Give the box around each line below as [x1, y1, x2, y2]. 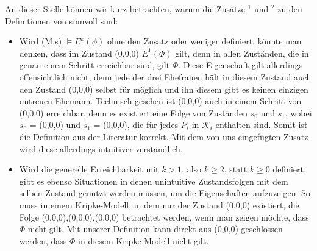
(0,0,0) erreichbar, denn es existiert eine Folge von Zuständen [19, 106, 248, 119]
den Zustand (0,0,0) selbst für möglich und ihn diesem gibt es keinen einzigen [19, 82, 308, 95]
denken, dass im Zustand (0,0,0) [19, 46, 140, 59]
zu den [277, 2, 302, 15]
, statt [224, 163, 248, 175]
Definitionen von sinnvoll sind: [5, 14, 118, 27]
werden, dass [19, 234, 67, 247]
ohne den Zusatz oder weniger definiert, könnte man [107, 35, 302, 48]
